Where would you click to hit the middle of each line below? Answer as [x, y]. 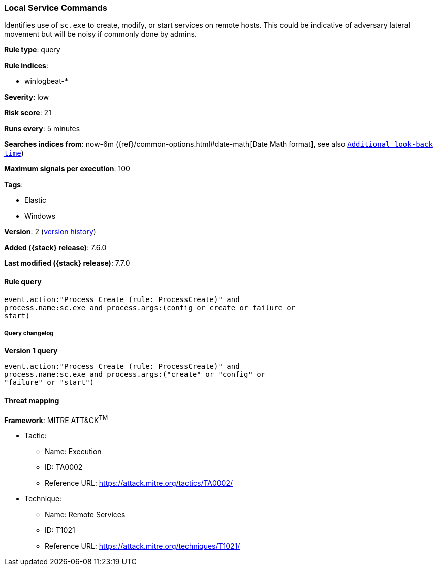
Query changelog [29, 333]
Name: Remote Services [85, 515]
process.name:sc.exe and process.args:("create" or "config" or [135, 374]
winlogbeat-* [46, 81]
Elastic [36, 200]
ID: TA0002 [64, 467]
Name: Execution [73, 452]
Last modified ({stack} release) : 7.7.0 [67, 263]
